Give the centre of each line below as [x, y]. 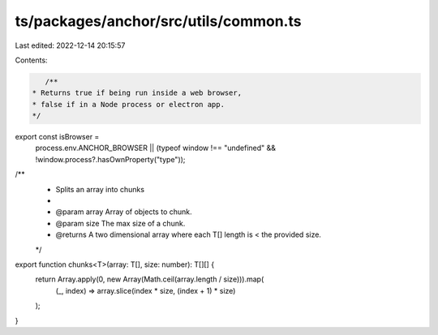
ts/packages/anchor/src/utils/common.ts [158, 21]
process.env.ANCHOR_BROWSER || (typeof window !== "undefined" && [155, 148]
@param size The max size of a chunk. [120, 223]
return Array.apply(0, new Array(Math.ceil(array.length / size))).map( [150, 279]
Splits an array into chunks [100, 189]
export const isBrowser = [57, 137]
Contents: [31, 60]
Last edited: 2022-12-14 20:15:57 [70, 45]
